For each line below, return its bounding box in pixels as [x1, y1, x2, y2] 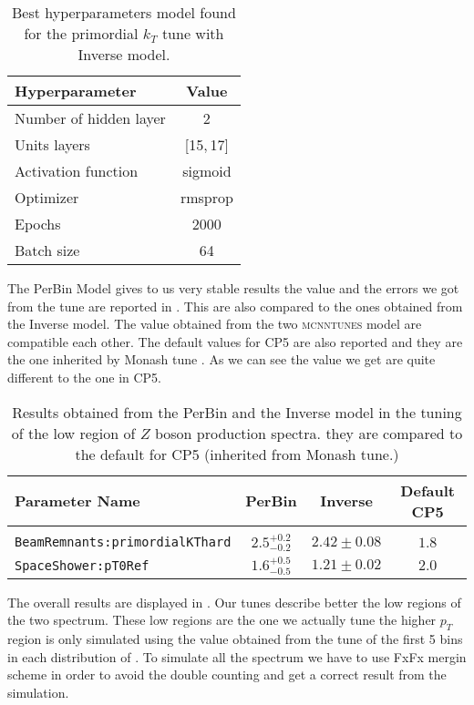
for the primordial [24, 23, 139, 44]
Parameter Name [15, 490, 140, 512]
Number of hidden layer [15, 107, 166, 128]
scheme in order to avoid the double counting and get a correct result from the [7, 665, 447, 684]
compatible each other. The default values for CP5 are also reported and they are [7, 332, 463, 351]
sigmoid [182, 160, 232, 181]
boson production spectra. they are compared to [154, 422, 463, 444]
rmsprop [180, 187, 233, 208]
